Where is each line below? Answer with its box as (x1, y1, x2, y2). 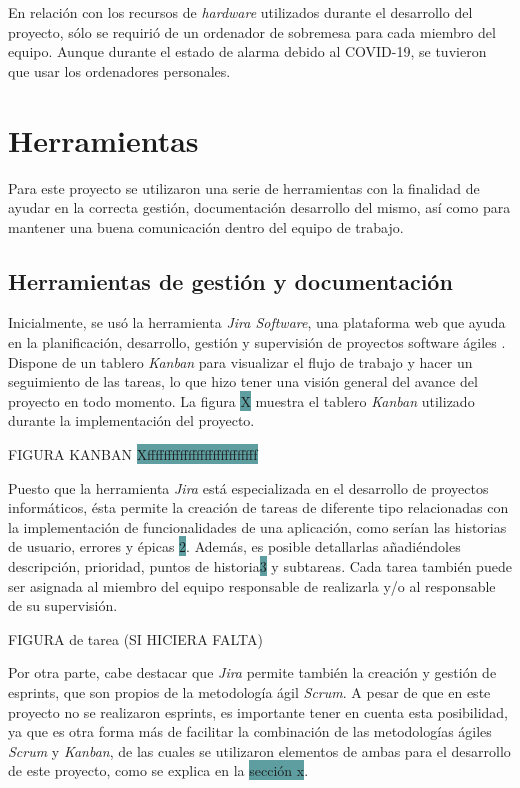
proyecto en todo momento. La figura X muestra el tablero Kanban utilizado (8, 390, 475, 411)
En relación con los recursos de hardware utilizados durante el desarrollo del (8, 2, 473, 22)
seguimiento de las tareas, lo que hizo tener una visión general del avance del (8, 371, 478, 392)
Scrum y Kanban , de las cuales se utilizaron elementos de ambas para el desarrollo (8, 740, 511, 761)
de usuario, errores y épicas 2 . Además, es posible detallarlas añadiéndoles (8, 536, 461, 557)
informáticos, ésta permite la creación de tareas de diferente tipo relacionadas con (8, 497, 509, 518)
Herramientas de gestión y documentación (8, 265, 453, 296)
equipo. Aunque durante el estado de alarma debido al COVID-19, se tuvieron (8, 41, 487, 62)
